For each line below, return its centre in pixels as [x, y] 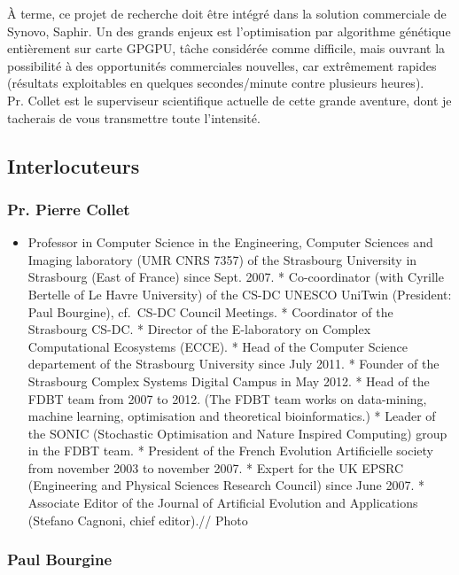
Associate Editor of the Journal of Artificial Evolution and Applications [223, 503]
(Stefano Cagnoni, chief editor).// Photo [138, 520]
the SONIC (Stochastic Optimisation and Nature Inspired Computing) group [237, 433]
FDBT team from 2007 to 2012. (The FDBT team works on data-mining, [227, 398]
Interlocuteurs [74, 165]
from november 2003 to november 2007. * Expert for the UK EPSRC [216, 467]
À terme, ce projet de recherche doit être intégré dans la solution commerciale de [227, 13]
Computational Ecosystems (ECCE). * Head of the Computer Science [218, 346]
